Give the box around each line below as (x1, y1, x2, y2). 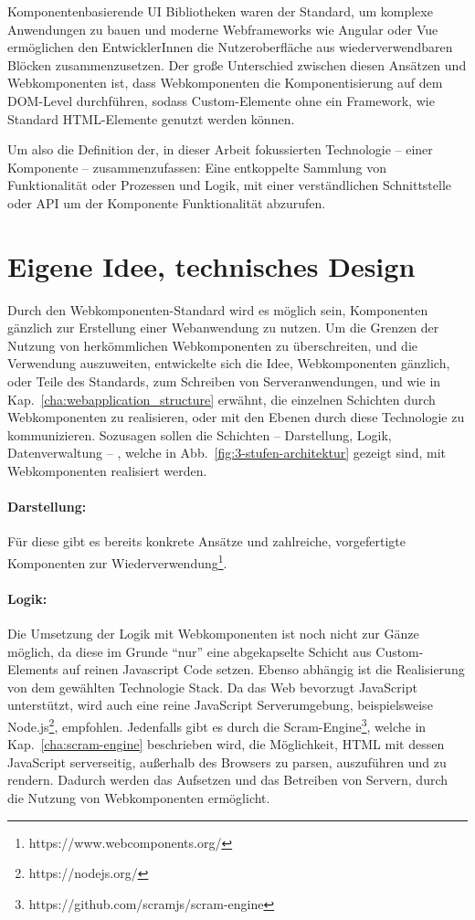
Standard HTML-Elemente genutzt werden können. (7, 109, 295, 128)
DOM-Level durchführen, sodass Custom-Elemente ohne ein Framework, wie (7, 90, 435, 110)
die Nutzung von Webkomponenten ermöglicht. (7, 788, 270, 808)
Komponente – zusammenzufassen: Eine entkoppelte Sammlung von (7, 157, 386, 176)
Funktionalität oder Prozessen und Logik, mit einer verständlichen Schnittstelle (7, 175, 452, 195)
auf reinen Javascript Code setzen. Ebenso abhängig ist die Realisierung (62, 660, 465, 679)
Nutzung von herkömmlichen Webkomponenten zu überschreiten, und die (7, 335, 418, 354)
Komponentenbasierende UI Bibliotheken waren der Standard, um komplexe (7, 2, 433, 20)
